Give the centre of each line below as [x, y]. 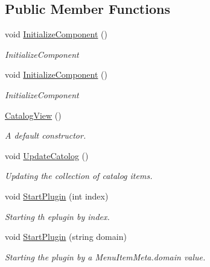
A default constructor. [46, 135]
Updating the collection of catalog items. [79, 176]
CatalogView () [33, 115]
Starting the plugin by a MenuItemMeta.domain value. [105, 256]
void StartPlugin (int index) [57, 196]
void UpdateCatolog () [47, 155]
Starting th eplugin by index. [57, 216]
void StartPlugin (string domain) [66, 237]
